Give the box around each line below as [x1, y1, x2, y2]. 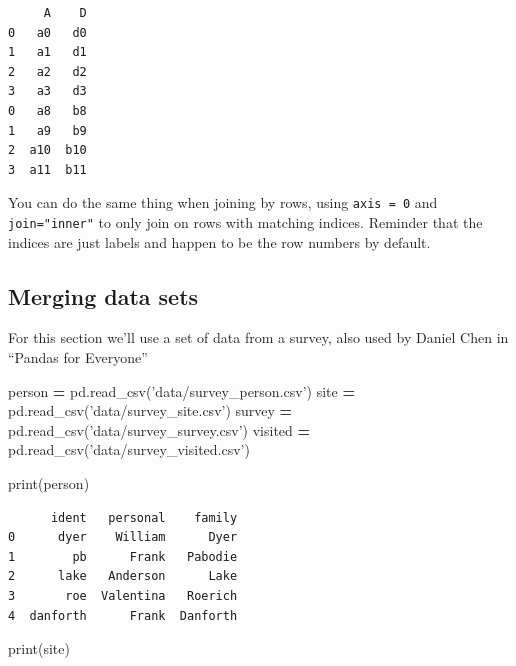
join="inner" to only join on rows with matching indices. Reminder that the [8, 212, 483, 232]
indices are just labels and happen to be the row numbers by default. [8, 231, 431, 252]
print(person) [8, 473, 90, 494]
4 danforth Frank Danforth [8, 608, 238, 623]
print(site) [8, 638, 70, 659]
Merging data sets [8, 280, 199, 311]
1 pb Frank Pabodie [8, 549, 238, 564]
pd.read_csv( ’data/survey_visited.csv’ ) [8, 439, 250, 460]
